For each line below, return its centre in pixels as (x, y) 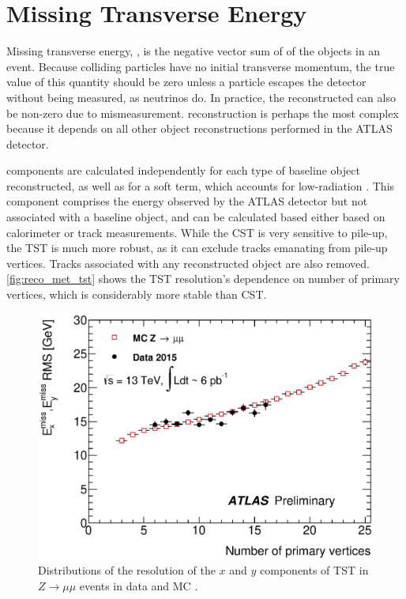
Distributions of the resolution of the (127, 570)
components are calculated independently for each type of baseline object (183, 170)
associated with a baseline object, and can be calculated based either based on (196, 217)
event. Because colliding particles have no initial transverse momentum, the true (201, 66)
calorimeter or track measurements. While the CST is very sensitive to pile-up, (197, 232)
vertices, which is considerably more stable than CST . (137, 294)
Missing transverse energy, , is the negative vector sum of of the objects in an (194, 51)
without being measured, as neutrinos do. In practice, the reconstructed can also (201, 97)
